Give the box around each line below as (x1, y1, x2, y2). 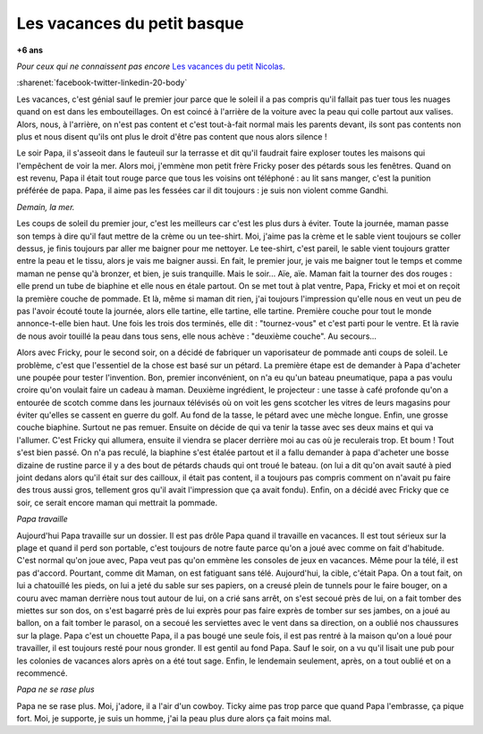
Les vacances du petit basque (16, 13, 244, 33)
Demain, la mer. (16, 201, 75, 212)
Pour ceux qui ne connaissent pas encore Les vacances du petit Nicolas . (16, 61, 285, 72)
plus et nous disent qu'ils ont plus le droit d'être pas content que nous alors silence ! (16, 131, 327, 142)
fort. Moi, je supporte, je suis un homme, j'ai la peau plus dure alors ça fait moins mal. (16, 713, 332, 724)
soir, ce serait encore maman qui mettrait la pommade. (16, 497, 218, 508)
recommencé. (16, 667, 68, 679)
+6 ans (16, 45, 44, 55)
